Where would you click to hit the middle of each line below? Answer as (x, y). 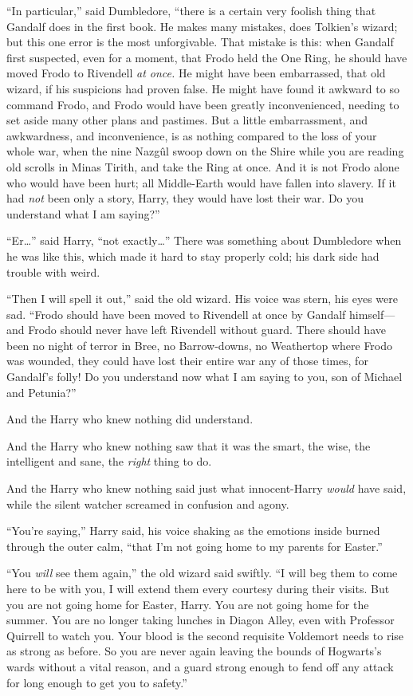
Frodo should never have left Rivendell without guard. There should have (207, 330)
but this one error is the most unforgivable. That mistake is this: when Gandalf (200, 42)
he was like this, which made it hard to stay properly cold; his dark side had (193, 256)
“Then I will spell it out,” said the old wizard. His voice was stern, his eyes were (202, 299)
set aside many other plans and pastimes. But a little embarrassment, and (187, 120)
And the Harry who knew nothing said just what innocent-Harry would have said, (206, 488)
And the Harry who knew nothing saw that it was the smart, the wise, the (189, 445)
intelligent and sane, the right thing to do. (109, 461)
